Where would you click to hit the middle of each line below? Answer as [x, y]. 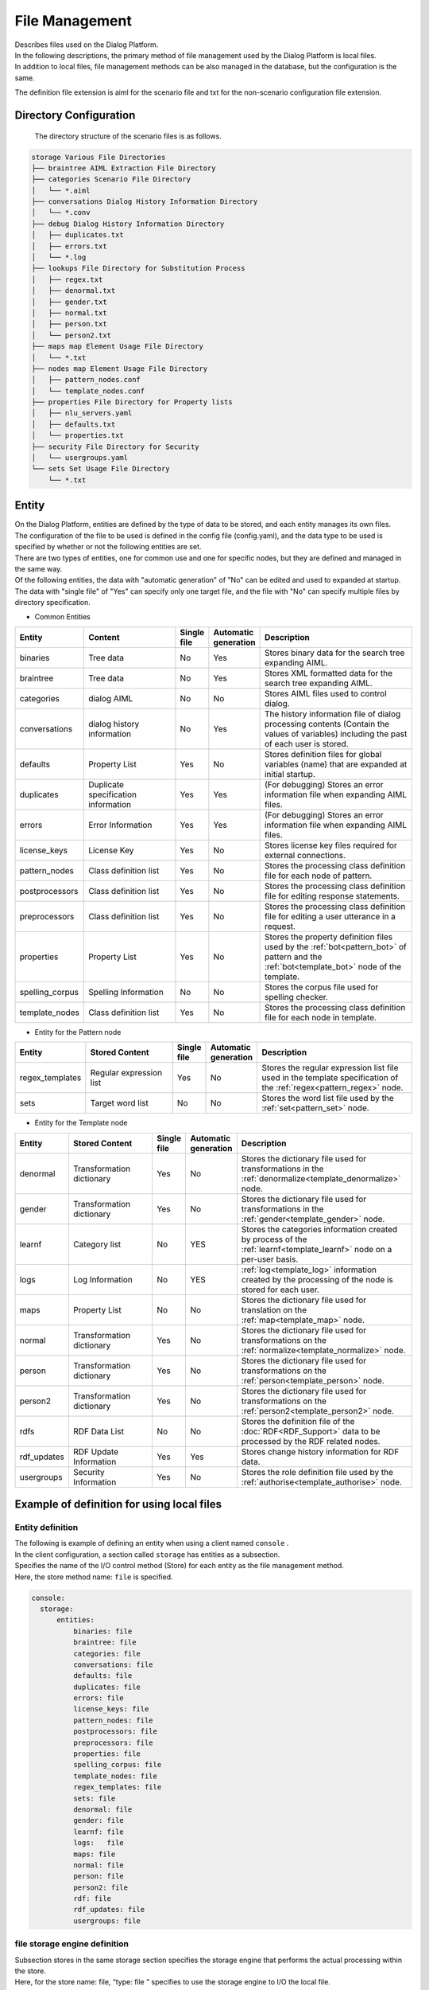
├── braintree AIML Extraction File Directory [124, 168]
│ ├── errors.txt [69, 246]
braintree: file [104, 1643]
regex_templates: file [117, 1787]
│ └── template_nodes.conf [88, 391]
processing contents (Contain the [327, 724]
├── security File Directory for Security [115, 447]
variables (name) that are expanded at [336, 764]
